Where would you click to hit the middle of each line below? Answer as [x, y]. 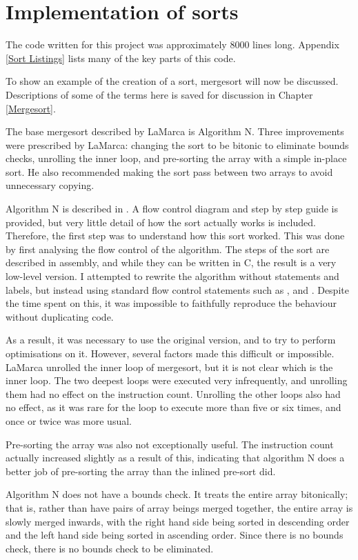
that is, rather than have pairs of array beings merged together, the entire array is [179, 507]
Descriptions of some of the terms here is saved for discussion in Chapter [159, 94]
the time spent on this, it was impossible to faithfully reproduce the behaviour [171, 303]
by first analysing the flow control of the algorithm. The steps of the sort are [168, 249]
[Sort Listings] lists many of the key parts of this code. [121, 58]
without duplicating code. [60, 316]
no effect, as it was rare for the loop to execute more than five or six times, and [173, 407]
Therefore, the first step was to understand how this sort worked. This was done [175, 236]
